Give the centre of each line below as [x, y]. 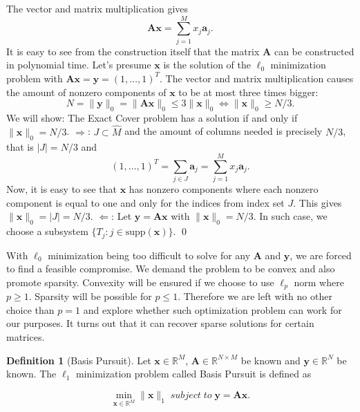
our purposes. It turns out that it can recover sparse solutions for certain [160, 323]
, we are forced [321, 255]
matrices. [26, 337]
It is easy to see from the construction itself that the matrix [133, 51]
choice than [30, 309]
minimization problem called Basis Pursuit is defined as [193, 374]
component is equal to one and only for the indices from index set [145, 202]
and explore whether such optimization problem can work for [212, 309]
